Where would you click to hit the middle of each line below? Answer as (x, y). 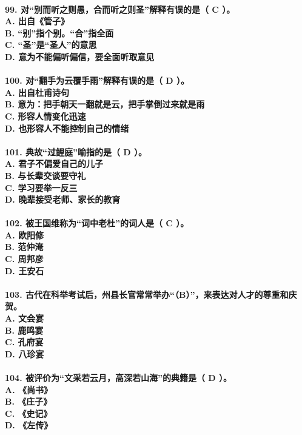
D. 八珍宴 (25, 353)
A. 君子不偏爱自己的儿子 (54, 164)
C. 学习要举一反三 (41, 187)
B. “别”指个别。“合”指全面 (59, 32)
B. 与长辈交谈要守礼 (45, 175)
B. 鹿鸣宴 (24, 330)
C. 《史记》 (29, 413)
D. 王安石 (25, 270)
